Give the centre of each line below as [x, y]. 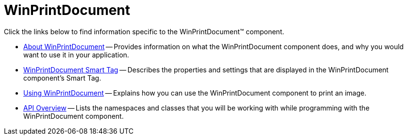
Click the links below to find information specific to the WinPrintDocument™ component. [144, 31]
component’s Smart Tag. [62, 78]
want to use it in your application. [76, 55]
